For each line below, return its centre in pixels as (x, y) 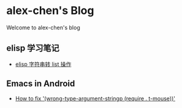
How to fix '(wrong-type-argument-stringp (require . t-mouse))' (95, 98)
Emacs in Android (41, 84)
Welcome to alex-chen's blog (44, 27)
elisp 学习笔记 (33, 49)
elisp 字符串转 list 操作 (43, 64)
